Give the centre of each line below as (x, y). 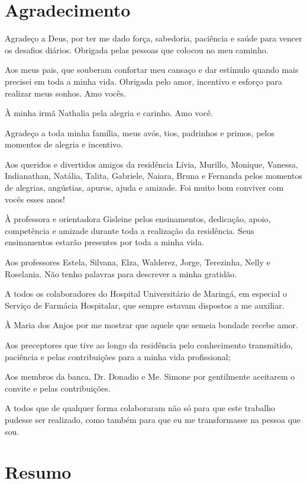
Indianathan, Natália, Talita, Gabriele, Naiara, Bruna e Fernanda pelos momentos (153, 176)
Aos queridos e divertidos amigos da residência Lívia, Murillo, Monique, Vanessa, (151, 164)
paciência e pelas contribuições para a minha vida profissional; (118, 356)
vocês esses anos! (35, 199)
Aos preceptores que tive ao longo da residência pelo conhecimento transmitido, (149, 345)
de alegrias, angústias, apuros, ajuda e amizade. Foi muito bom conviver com (144, 187)
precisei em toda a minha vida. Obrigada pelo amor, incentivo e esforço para (143, 81)
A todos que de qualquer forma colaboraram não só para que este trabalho (140, 408)
